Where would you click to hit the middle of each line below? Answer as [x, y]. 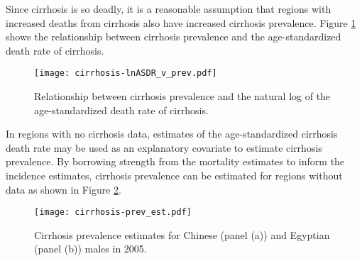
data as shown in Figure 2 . [64, 189]
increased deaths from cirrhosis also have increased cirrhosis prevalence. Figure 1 [181, 22]
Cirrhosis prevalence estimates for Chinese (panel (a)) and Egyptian [182, 234]
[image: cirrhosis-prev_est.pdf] [113, 212]
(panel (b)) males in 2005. [90, 249]
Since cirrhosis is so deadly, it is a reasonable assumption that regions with [169, 9]
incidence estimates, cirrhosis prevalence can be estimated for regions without [174, 175]
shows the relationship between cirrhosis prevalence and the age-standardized [174, 37]
